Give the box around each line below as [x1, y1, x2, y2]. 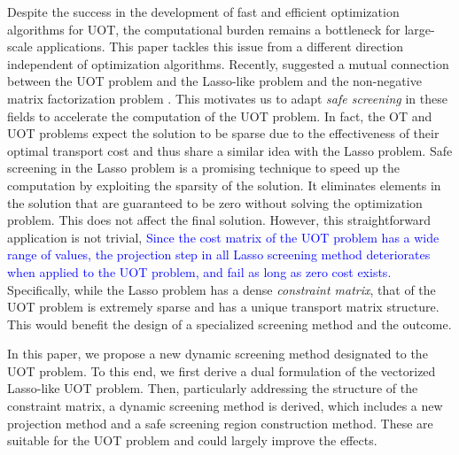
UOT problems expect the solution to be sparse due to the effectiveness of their [7, 124, 440, 143]
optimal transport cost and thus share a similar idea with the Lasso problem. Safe [7, 141, 453, 159]
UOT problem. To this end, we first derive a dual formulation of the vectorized [7, 361, 436, 380]
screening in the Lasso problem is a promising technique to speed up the [7, 158, 400, 177]
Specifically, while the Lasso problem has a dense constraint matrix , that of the [7, 280, 436, 298]
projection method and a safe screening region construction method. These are [7, 413, 433, 432]
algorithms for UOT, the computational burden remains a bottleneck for [7, 19, 401, 38]
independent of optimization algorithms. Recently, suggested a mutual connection [7, 54, 449, 73]
